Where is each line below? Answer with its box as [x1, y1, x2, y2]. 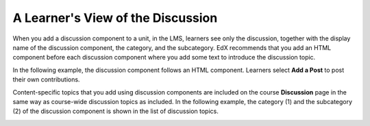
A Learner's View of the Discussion [12, 10, 218, 25]
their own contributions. [12, 75, 80, 84]
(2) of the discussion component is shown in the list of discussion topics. [12, 107, 219, 116]
